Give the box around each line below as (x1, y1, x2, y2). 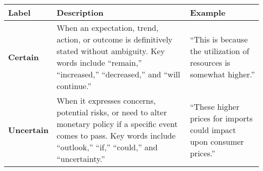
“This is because (190, 33, 248, 45)
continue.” (57, 80, 92, 92)
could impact (190, 123, 236, 136)
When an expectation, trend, (57, 22, 159, 33)
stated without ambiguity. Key (57, 45, 165, 57)
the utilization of (190, 45, 249, 57)
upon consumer (190, 135, 244, 147)
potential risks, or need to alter (57, 106, 167, 118)
